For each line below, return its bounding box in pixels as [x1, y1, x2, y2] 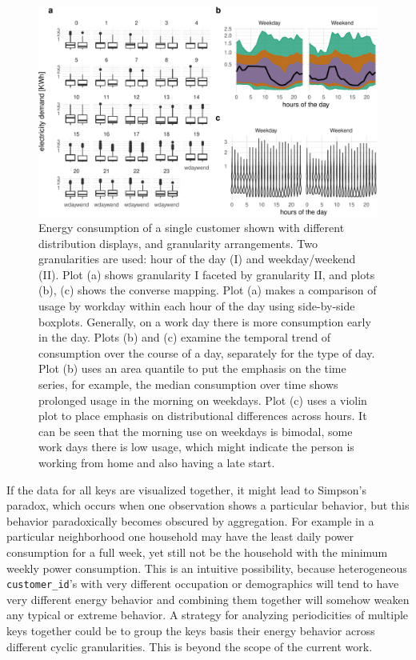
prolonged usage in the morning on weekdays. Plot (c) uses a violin [38, 391, 367, 408]
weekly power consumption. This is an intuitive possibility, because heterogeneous [6, 559, 407, 576]
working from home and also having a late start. [38, 454, 275, 471]
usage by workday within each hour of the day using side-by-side [38, 298, 355, 314]
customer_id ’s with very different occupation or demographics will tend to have [6, 575, 399, 592]
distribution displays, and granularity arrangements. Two [38, 234, 318, 251]
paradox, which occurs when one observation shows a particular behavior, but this [6, 497, 410, 514]
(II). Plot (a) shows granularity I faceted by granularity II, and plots [38, 266, 375, 282]
